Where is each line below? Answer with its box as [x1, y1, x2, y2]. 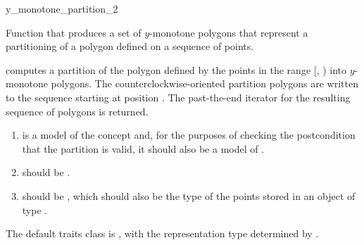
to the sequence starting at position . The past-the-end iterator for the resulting [6, 89, 351, 104]
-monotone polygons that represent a [149, 25, 308, 39]
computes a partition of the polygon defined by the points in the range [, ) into [6, 62, 347, 77]
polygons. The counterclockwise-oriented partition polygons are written [51, 76, 358, 91]
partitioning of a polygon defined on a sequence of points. [6, 39, 254, 54]
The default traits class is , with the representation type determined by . [6, 226, 319, 241]
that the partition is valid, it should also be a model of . [22, 141, 265, 156]
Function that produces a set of [6, 25, 142, 39]
